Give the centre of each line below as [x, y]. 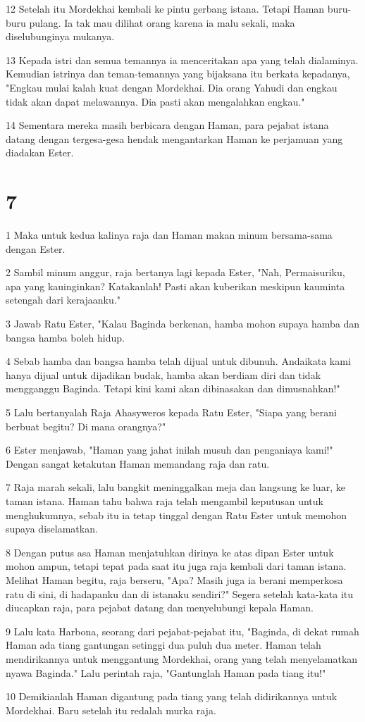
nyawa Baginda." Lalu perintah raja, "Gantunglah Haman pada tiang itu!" [166, 672]
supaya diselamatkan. [52, 529]
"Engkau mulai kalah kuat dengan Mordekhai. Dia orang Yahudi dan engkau [172, 87]
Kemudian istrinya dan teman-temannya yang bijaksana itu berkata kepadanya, [178, 74]
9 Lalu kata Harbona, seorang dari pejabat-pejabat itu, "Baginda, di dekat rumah [182, 631]
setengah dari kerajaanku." [63, 300]
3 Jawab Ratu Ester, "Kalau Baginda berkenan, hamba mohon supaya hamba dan [183, 324]
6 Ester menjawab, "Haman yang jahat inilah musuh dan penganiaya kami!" [169, 450]
